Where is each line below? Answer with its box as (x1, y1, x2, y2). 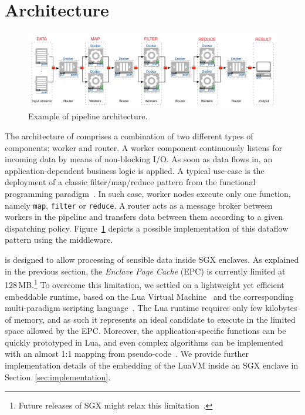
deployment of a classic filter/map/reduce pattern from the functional (5, 176, 256, 188)
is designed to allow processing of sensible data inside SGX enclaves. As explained (5, 253, 299, 266)
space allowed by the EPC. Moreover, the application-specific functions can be (5, 324, 286, 337)
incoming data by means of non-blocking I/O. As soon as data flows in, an (5, 153, 273, 165)
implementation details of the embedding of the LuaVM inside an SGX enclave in (5, 359, 299, 372)
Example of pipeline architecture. (28, 110, 148, 122)
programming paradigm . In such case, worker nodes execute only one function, (5, 188, 291, 200)
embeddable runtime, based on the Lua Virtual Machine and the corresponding (5, 290, 294, 302)
